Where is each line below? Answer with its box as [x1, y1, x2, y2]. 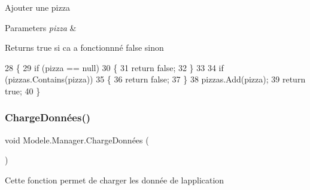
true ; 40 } [5, 84, 41, 97]
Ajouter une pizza [5, 1, 70, 13]
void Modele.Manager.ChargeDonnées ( [5, 133, 149, 146]
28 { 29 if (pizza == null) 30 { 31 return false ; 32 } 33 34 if [5, 61, 224, 73]
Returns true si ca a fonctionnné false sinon [5, 41, 164, 54]
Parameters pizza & [5, 21, 77, 33]
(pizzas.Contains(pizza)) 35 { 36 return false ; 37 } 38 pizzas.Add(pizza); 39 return [5, 73, 306, 85]
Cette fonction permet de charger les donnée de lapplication [5, 173, 224, 186]
